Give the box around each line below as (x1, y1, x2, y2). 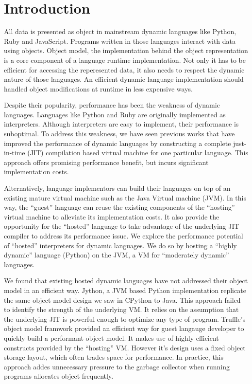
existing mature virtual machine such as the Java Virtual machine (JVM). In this (4, 192, 246, 202)
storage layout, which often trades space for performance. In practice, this (4, 352, 224, 362)
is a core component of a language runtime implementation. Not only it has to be (4, 55, 246, 65)
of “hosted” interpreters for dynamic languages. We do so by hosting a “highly (4, 240, 237, 250)
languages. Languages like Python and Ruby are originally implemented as (4, 109, 226, 119)
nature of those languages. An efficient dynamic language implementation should (4, 74, 244, 84)
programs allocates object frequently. (4, 371, 114, 381)
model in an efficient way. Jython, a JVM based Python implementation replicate (4, 285, 246, 295)
